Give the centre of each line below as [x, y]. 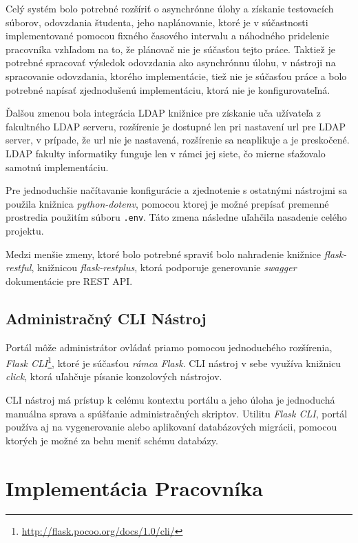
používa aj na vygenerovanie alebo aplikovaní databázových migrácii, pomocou [171, 427]
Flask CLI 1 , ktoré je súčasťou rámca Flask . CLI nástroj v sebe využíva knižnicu [173, 362]
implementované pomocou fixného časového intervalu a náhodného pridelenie [167, 36]
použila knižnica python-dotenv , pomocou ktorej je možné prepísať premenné [167, 203]
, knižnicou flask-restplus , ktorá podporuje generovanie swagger [164, 267]
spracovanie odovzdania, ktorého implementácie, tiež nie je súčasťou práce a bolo [176, 76]
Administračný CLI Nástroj [106, 318]
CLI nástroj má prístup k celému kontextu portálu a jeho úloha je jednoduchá [170, 399]
